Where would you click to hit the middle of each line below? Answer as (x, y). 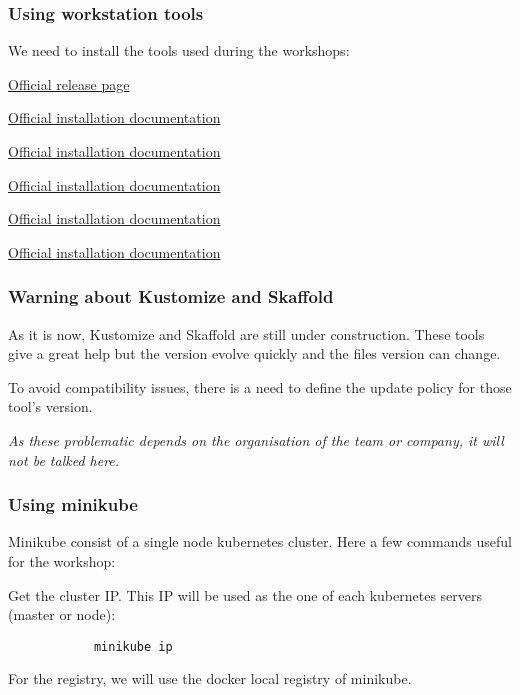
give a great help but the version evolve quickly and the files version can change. (254, 353)
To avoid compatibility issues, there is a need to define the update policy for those (260, 386)
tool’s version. (50, 406)
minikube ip (133, 646)
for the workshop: (62, 560)
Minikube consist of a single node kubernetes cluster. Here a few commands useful (260, 541)
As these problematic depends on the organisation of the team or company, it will (256, 439)
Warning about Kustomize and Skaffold (171, 296)
